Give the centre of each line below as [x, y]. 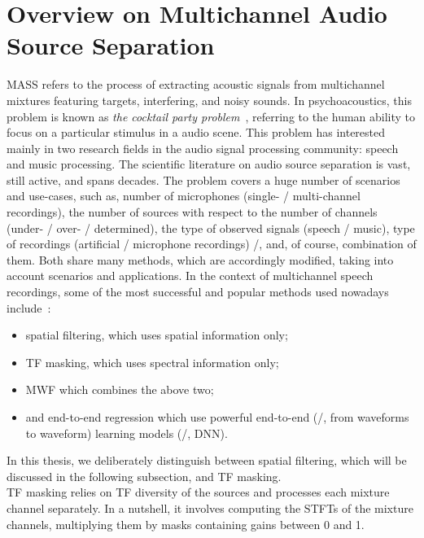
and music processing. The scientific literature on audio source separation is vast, [209, 164]
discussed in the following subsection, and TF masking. [144, 476]
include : [29, 307]
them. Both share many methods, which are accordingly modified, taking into [200, 259]
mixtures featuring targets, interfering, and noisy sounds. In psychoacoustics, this [209, 100]
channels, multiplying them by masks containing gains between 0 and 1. [186, 524]
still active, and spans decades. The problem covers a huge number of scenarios [203, 179]
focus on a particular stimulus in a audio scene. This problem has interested [196, 132]
